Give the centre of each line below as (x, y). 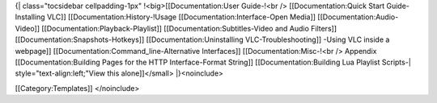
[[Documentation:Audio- (358, 17)
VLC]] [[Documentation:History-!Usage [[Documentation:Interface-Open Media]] (181, 17)
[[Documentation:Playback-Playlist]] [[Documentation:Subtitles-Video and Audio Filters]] (189, 28)
